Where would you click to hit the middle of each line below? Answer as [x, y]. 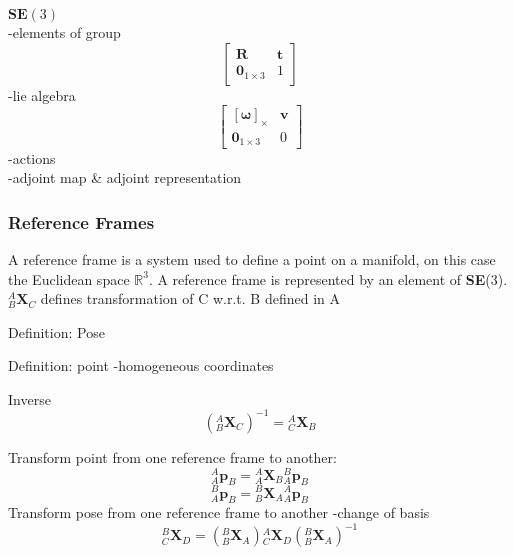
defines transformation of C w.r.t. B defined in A [190, 298]
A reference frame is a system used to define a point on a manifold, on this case [252, 258]
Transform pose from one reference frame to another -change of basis [219, 512]
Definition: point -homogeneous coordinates [141, 365]
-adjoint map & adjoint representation [125, 177]
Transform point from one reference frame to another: [172, 456]
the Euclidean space [69, 278]
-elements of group [64, 32]
